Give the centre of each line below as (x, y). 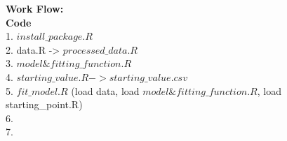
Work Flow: (35, 8)
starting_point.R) (44, 104)
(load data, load (105, 90)
